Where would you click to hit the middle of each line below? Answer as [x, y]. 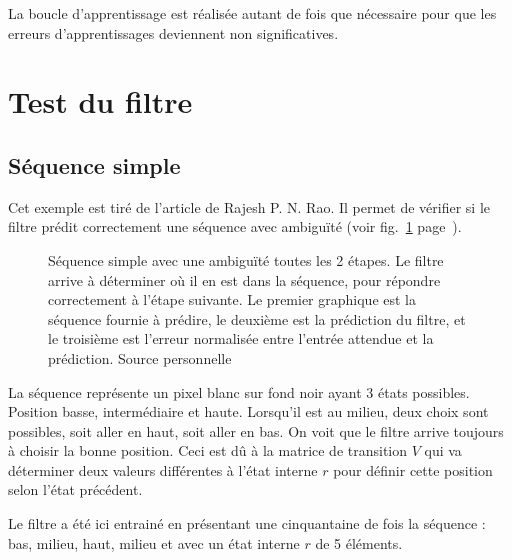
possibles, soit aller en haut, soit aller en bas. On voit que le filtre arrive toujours [256, 430]
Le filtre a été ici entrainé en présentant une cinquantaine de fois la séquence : [247, 523]
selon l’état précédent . [75, 489]
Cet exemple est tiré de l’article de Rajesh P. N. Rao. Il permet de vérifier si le [249, 206]
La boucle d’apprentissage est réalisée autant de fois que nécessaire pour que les [252, 13]
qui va [443, 450]
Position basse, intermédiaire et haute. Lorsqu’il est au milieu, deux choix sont [248, 411]
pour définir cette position [413, 469]
